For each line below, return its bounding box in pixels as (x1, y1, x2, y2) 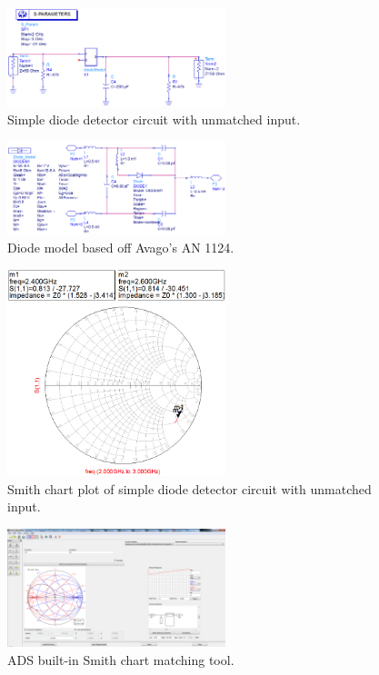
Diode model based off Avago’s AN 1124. (7, 237, 234, 256)
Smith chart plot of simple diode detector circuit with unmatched (7, 479, 372, 498)
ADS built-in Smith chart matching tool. (7, 650, 234, 669)
